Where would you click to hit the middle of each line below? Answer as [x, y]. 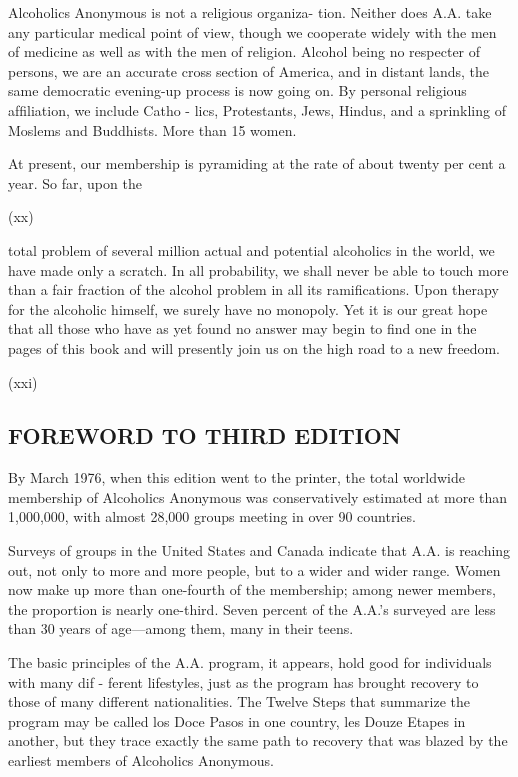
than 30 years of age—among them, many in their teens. [181, 628]
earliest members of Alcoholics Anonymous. [141, 760]
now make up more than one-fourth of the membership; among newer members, [252, 589]
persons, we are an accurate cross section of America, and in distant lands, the [248, 70]
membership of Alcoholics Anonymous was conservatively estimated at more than [258, 496]
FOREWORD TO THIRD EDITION [204, 435]
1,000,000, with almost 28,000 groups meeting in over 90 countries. [212, 516]
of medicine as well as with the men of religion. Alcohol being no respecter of [244, 51]
